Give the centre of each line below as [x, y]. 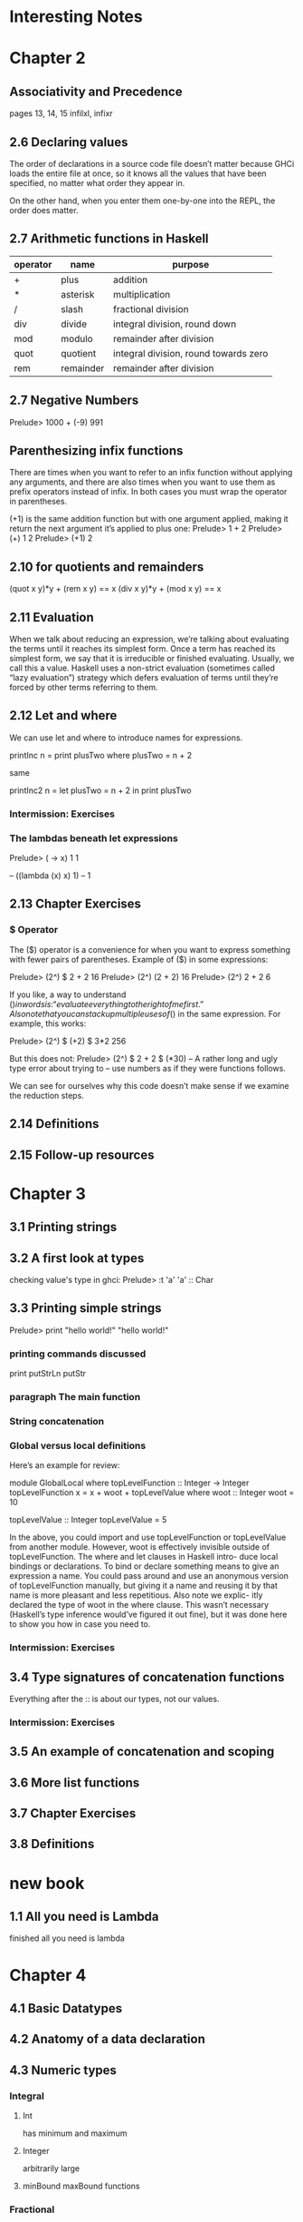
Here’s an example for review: [65, 1465]
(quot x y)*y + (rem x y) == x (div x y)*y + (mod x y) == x [115, 589]
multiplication [142, 294]
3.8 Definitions [52, 1844]
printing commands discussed [78, 1354]
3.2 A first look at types [77, 1258]
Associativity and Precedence [96, 91]
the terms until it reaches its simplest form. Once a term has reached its [142, 649]
